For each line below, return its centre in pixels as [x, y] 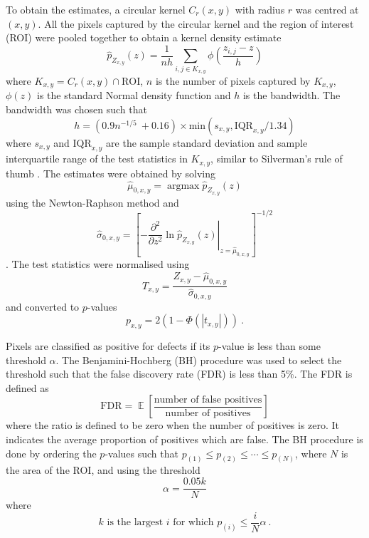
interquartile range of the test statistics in [97, 159]
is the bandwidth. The [292, 95]
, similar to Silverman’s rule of [277, 159]
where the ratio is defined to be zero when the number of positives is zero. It [173, 425]
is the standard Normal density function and [134, 95]
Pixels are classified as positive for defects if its [108, 346]
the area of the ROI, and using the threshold [103, 470]
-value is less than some [269, 346]
